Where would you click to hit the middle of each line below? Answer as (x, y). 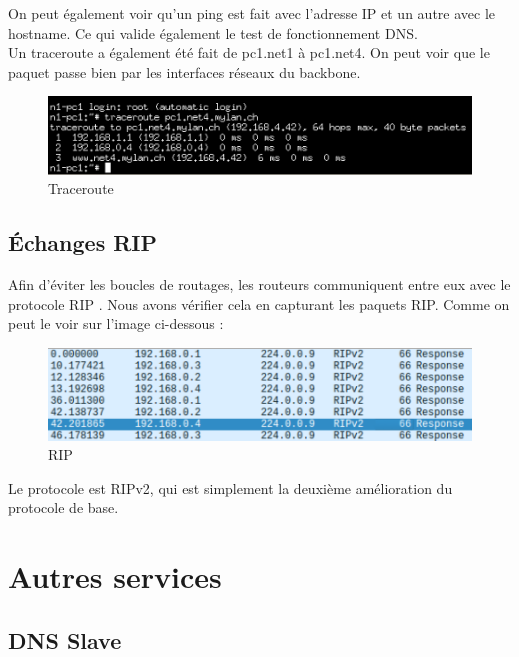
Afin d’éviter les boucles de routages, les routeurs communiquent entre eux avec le (259, 284)
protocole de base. (63, 507)
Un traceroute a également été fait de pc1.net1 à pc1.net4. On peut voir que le (249, 52)
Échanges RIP (83, 242)
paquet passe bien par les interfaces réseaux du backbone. (184, 71)
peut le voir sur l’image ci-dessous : (116, 323)
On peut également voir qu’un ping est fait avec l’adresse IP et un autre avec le (252, 13)
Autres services (115, 576)
